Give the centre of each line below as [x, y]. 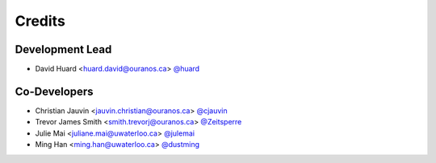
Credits [40, 21]
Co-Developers [54, 91]
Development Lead [63, 49]
